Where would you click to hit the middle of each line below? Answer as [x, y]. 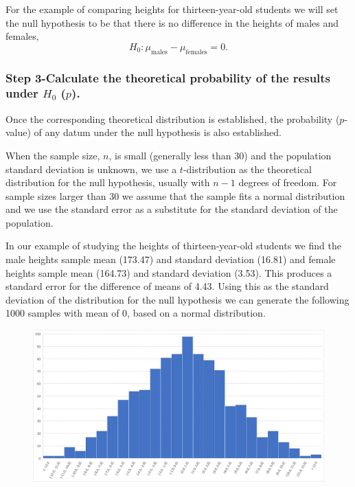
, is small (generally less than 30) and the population [220, 155]
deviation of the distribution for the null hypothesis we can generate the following [177, 299]
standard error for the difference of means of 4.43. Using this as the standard [167, 286]
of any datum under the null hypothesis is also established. [158, 132]
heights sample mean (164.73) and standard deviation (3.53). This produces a [169, 272]
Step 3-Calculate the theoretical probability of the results [168, 77]
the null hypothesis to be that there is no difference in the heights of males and [172, 22]
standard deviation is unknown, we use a [91, 169]
